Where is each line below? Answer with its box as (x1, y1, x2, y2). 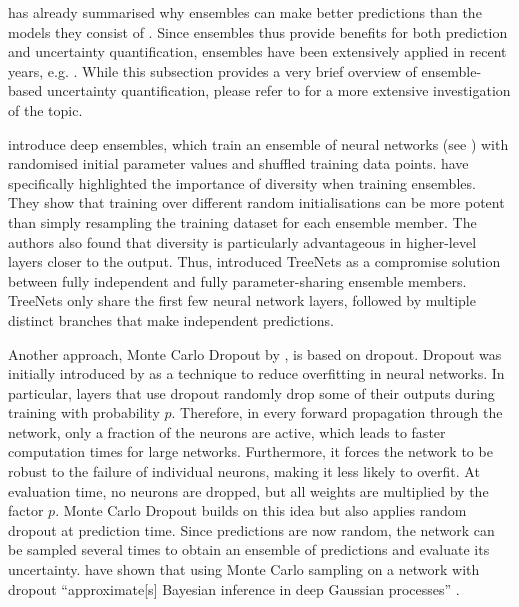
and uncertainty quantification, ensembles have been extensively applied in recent (8, 41, 507, 62)
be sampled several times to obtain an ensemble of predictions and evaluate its (8, 539, 490, 560)
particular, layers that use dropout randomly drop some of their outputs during (8, 382, 495, 403)
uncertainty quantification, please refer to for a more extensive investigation (46, 80, 511, 101)
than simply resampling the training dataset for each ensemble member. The (8, 211, 477, 232)
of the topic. (8, 99, 83, 120)
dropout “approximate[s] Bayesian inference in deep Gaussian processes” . (8, 578, 460, 599)
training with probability (8, 402, 160, 423)
